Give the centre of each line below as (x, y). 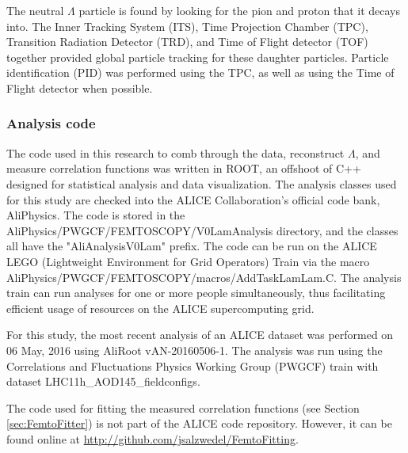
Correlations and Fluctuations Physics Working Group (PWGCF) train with (193, 365)
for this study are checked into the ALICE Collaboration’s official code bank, (193, 199)
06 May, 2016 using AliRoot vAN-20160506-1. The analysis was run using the (194, 350)
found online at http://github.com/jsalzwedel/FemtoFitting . (153, 438)
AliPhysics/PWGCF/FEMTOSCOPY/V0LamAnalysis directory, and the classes (202, 230)
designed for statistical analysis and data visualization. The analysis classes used (202, 183)
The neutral (35, 10)
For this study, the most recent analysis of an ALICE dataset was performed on (200, 335)
